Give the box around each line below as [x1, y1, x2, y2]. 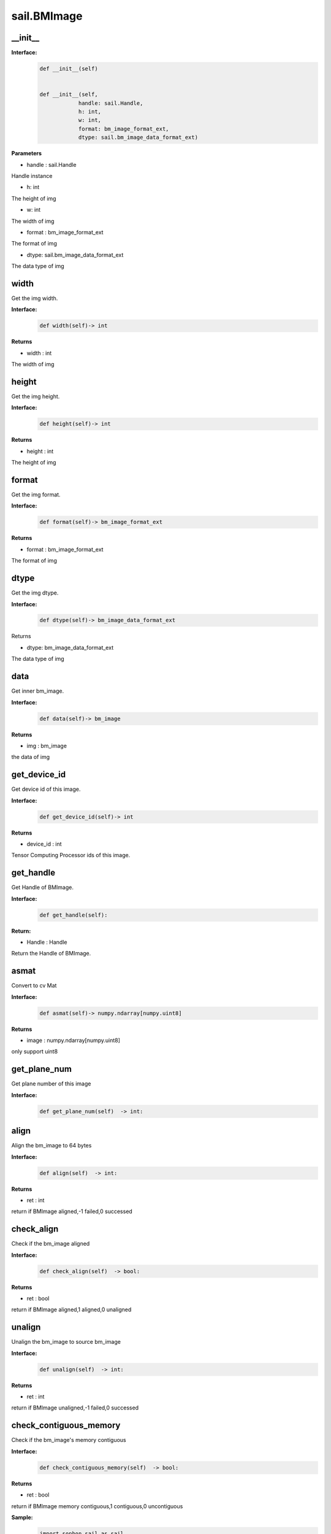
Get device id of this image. [11, 785, 81, 793]
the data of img [11, 754, 50, 761]
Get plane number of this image [11, 1080, 91, 1087]
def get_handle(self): [39, 911, 108, 919]
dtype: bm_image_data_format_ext [26, 644, 113, 651]
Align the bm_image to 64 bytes [11, 1142, 92, 1149]
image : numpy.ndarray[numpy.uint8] [26, 1037, 121, 1044]
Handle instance [11, 172, 53, 179]
